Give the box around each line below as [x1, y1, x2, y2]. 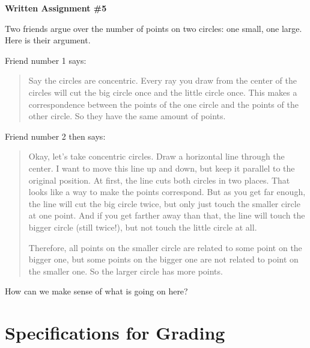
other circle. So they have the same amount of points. [28, 110, 226, 122]
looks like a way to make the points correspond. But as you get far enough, [28, 185, 306, 198]
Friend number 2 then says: [5, 129, 106, 142]
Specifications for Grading [5, 320, 225, 345]
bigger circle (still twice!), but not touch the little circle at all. [28, 220, 257, 233]
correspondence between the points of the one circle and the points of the [28, 98, 299, 110]
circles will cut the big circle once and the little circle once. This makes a [28, 85, 297, 98]
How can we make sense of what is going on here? [5, 285, 188, 297]
